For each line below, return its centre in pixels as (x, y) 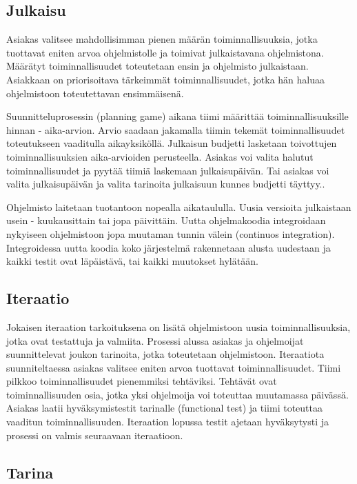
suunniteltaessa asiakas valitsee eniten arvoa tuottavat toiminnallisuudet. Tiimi (174, 367)
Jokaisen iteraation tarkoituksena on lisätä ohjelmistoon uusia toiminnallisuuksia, (178, 326)
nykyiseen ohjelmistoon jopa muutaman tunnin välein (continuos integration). (171, 233)
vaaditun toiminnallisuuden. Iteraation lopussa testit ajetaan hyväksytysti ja (168, 422)
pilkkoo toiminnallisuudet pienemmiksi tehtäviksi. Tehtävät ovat (142, 381)
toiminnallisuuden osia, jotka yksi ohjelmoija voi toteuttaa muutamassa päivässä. (177, 394)
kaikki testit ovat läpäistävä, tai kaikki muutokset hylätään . (132, 261)
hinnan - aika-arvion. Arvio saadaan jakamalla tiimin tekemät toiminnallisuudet (176, 129)
